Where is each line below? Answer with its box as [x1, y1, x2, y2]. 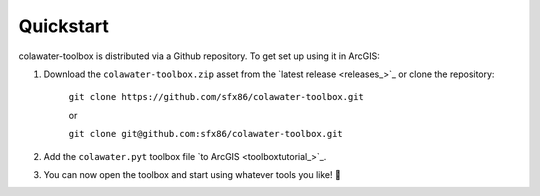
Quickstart [18, 15, 110, 37]
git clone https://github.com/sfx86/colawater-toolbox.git [68, 91, 365, 103]
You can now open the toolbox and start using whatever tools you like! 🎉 [43, 168, 342, 180]
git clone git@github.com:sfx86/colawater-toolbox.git [68, 128, 344, 140]
